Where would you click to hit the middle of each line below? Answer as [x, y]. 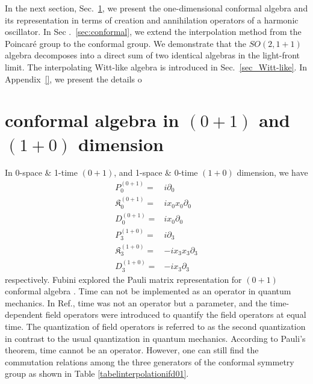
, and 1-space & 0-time [156, 172]
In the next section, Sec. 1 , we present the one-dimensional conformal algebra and [156, 8]
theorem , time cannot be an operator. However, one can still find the [132, 350]
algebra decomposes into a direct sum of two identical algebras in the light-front [153, 55]
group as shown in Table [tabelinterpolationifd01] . [97, 373]
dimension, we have [272, 172]
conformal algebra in [92, 120]
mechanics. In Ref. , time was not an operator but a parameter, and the [136, 302]
